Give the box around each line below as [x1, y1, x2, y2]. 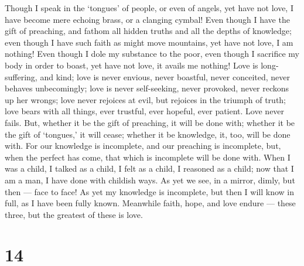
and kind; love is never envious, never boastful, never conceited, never [40, 70, 291, 83]
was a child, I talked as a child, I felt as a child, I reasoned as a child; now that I [5, 162, 294, 175]
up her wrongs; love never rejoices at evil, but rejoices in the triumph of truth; [5, 93, 286, 105]
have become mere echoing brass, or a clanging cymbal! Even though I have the [5, 13, 290, 25]
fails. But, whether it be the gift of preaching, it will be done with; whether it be [5, 116, 295, 128]
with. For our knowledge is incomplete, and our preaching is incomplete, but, [5, 139, 281, 152]
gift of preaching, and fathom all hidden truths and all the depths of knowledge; [5, 25, 292, 37]
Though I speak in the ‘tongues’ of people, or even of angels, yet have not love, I [5, 2, 293, 13]
